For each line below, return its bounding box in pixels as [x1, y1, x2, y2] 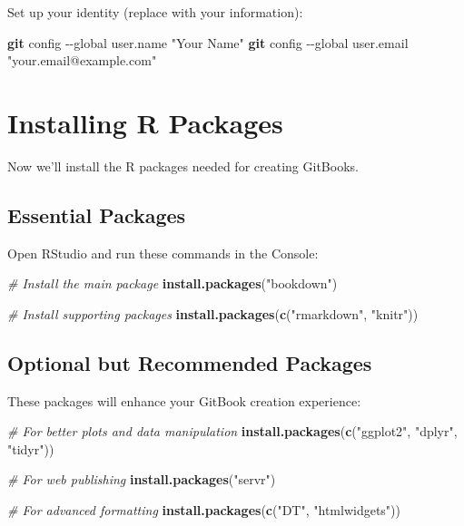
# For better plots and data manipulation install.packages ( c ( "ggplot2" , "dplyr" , [7, 422, 458, 441]
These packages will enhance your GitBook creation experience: [7, 391, 361, 410]
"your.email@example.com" [7, 51, 157, 70]
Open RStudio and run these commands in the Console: [7, 243, 319, 262]
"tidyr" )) [7, 439, 54, 458]
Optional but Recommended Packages [7, 348, 372, 376]
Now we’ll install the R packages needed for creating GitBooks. [7, 156, 359, 175]
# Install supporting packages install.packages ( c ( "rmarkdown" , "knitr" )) [7, 304, 419, 323]
